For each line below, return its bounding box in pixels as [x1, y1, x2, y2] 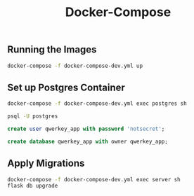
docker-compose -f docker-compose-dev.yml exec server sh [7, 176, 181, 183]
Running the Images [7, 43, 97, 56]
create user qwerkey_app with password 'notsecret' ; [7, 125, 165, 133]
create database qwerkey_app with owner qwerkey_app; [7, 138, 169, 145]
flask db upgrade [7, 183, 58, 190]
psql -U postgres [7, 113, 58, 120]
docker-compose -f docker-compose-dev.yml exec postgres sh [7, 100, 188, 107]
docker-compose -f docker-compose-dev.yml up [7, 62, 143, 69]
